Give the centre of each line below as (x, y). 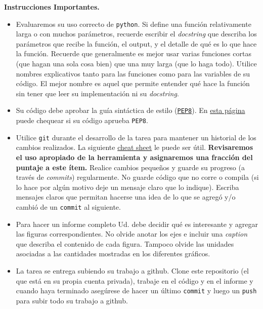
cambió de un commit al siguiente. (68, 206)
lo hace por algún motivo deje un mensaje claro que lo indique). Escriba (127, 187)
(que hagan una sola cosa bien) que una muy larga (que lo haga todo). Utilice (136, 64)
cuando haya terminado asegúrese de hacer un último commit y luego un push (136, 291)
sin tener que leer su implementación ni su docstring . (97, 93)
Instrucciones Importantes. (52, 7)
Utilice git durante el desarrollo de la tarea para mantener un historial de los (136, 137)
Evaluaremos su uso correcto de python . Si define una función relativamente (134, 24)
